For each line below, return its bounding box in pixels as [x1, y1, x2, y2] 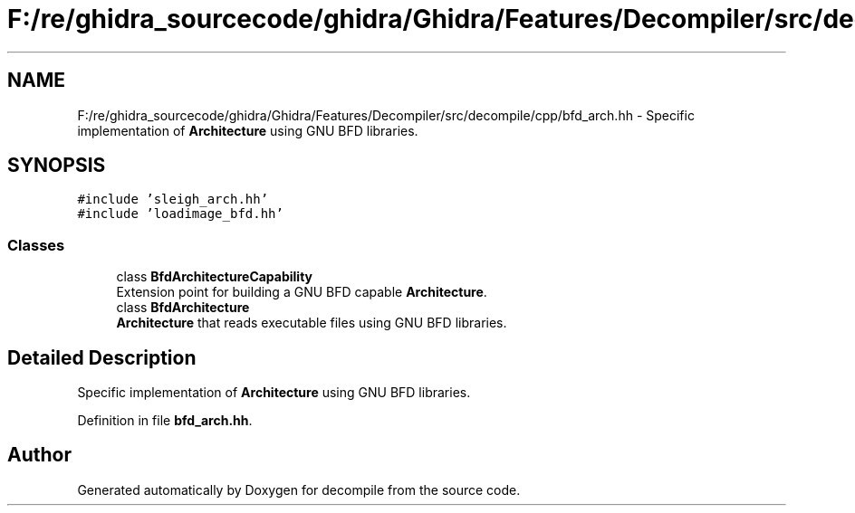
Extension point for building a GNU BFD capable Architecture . [116, 284, 487, 300]
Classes [7, 235, 65, 254]
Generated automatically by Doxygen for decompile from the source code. [77, 481, 521, 498]
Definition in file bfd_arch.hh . [77, 413, 253, 429]
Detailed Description [7, 346, 197, 369]
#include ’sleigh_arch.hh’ [77, 192, 269, 207]
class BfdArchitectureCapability [116, 269, 313, 285]
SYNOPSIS [7, 154, 106, 177]
